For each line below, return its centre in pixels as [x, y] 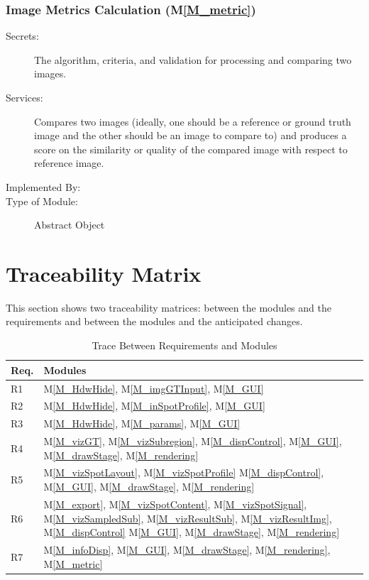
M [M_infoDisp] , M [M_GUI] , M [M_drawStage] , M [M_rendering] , [187, 549]
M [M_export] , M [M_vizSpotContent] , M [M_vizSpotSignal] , [175, 504]
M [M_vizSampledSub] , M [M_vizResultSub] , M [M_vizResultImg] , [188, 518]
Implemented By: [43, 186]
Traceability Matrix [104, 273]
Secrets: [22, 36]
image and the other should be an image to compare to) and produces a [191, 135]
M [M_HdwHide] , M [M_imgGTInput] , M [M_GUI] [154, 388]
